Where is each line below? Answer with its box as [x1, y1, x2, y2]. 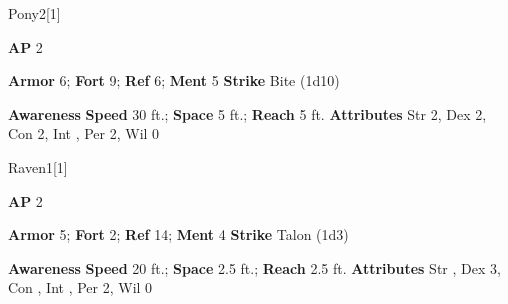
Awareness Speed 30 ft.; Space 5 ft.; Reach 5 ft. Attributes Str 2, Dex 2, [8, 103, 487, 124]
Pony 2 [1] [8, 3, 61, 23]
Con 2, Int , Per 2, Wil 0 [8, 123, 160, 144]
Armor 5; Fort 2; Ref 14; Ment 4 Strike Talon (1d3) [8, 224, 349, 245]
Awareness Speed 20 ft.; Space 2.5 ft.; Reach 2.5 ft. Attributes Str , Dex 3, [8, 257, 501, 278]
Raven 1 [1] [8, 156, 68, 177]
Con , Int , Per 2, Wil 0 [8, 277, 153, 298]
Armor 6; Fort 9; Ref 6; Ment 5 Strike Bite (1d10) [8, 70, 340, 91]
